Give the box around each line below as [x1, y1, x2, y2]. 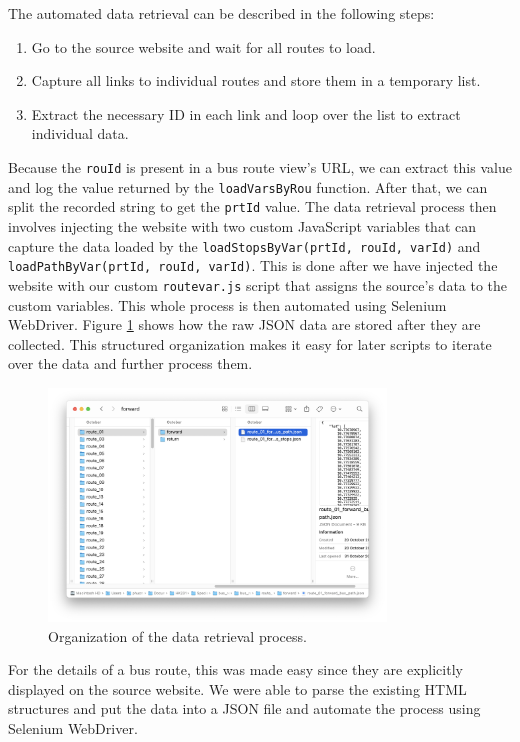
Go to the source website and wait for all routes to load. [31, 36, 376, 57]
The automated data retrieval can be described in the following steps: [8, 3, 435, 23]
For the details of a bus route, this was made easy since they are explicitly [8, 659, 463, 680]
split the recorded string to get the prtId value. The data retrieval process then [8, 196, 497, 217]
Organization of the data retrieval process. [48, 625, 307, 646]
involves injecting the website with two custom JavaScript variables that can [8, 215, 476, 236]
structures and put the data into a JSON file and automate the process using [8, 698, 481, 719]
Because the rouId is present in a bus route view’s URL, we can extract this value [8, 156, 512, 177]
